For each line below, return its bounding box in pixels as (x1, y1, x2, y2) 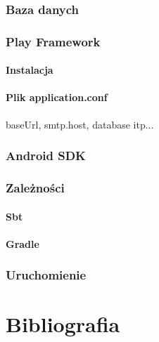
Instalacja (6, 63, 53, 77)
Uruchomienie (6, 266, 87, 284)
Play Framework (6, 32, 101, 50)
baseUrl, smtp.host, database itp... (6, 117, 154, 131)
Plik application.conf (6, 90, 108, 105)
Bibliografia (6, 310, 120, 338)
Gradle (6, 236, 39, 251)
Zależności (6, 179, 65, 197)
